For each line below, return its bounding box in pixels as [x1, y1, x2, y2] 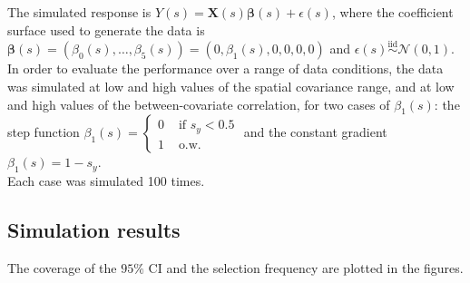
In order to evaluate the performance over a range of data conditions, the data [7, 59, 444, 78]
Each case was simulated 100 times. [7, 171, 205, 190]
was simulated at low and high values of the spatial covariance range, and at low [7, 77, 455, 95]
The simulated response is [7, 3, 152, 21]
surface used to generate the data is [7, 20, 205, 39]
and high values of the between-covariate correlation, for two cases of [7, 94, 390, 113]
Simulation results [7, 216, 181, 244]
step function [7, 122, 80, 141]
